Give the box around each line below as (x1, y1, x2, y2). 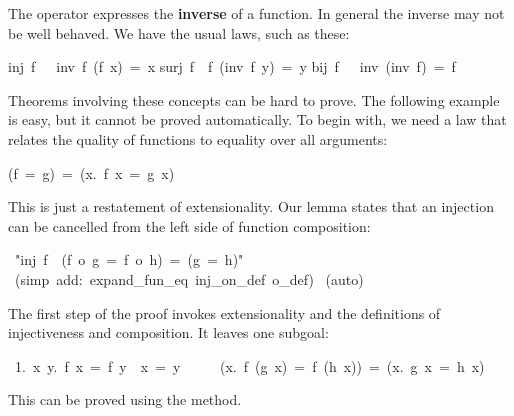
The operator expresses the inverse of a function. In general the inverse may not (8, 3, 505, 23)
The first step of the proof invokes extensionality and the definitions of (8, 302, 441, 323)
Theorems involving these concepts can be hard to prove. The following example (8, 89, 500, 110)
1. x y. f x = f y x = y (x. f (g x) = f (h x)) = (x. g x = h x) (14, 355, 485, 376)
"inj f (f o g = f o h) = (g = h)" (14, 249, 244, 270)
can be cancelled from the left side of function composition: (8, 215, 371, 236)
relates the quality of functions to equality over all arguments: (8, 128, 388, 149)
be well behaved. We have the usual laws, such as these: (8, 22, 350, 43)
